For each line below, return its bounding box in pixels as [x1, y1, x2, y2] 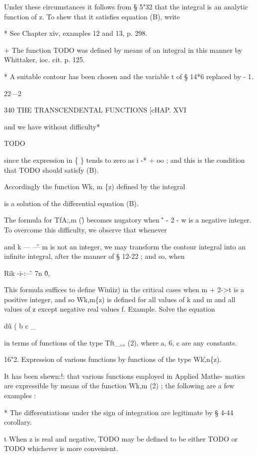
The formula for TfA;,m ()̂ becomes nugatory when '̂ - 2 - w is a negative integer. [4, 215, 252, 225]
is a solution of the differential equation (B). [4, 198, 139, 208]
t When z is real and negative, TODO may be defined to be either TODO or [4, 433, 238, 444]
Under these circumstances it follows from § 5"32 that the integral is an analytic [4, 1, 248, 11]
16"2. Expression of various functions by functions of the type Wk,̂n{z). [4, 354, 222, 364]
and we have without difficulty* [4, 121, 100, 131]
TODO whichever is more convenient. [4, 443, 118, 454]
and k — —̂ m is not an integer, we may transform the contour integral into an [4, 241, 246, 251]
